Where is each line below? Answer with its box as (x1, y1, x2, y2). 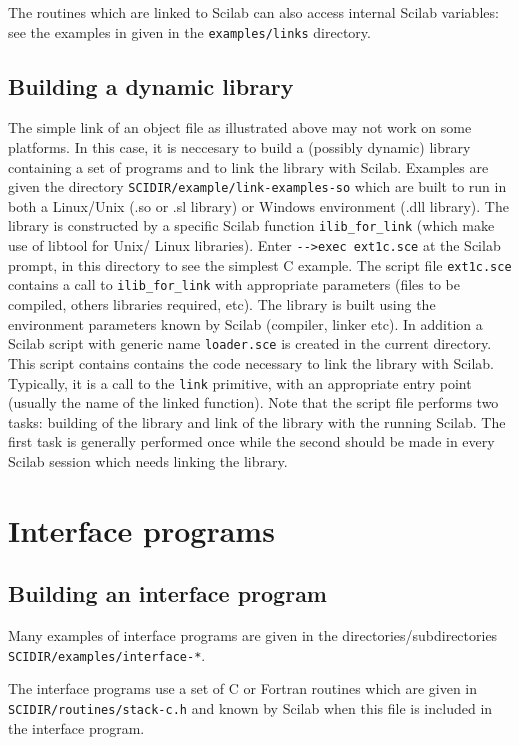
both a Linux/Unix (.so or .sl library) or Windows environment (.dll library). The (8, 195, 509, 216)
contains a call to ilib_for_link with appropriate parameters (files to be (8, 274, 461, 295)
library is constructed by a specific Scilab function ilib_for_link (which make (8, 215, 495, 236)
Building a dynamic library (8, 70, 294, 101)
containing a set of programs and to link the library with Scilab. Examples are (8, 156, 489, 177)
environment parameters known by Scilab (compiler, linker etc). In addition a (8, 313, 483, 334)
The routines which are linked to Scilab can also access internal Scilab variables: (8, 2, 499, 22)
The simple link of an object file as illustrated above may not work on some (8, 117, 472, 138)
